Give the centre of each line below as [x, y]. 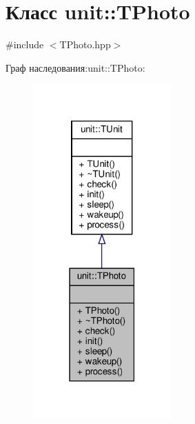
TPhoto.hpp [85, 44]
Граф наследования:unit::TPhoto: [75, 67]
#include [25, 44]
